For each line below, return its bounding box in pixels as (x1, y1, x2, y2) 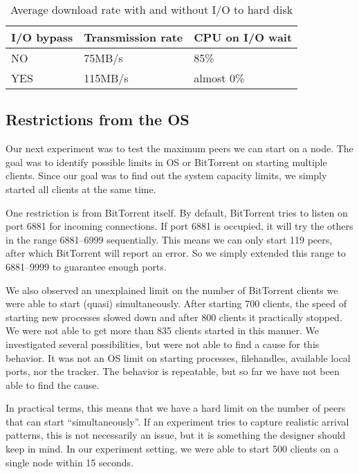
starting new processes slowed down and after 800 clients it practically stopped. (6, 309, 342, 324)
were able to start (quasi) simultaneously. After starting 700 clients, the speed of (6, 296, 347, 311)
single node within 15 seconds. (6, 455, 134, 469)
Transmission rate (84, 29, 183, 45)
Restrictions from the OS (6, 109, 190, 130)
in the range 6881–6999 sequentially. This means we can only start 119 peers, (6, 232, 333, 246)
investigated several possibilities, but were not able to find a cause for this (6, 336, 320, 351)
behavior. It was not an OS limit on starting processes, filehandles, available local (6, 350, 351, 365)
